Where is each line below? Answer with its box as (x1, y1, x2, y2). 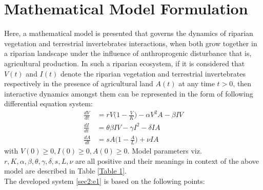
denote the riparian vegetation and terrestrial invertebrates (60, 68, 246, 79)
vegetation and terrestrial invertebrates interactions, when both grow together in (4, 37, 257, 48)
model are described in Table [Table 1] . (4, 165, 127, 176)
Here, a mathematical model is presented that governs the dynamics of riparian (4, 28, 253, 39)
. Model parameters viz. (127, 145, 202, 156)
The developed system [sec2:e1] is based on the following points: (4, 175, 205, 186)
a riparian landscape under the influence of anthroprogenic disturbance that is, (4, 48, 252, 59)
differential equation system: (4, 98, 93, 109)
